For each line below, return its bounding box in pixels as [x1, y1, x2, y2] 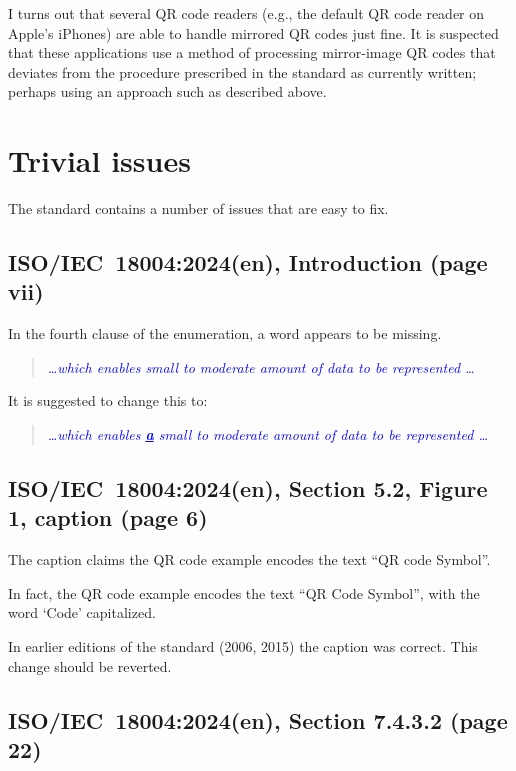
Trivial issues [8, 140, 191, 181]
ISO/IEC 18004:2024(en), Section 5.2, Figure [8, 473, 488, 504]
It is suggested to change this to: [8, 390, 208, 411]
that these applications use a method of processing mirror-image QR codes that [8, 42, 496, 63]
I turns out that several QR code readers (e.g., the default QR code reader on [8, 3, 485, 23]
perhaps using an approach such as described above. [8, 81, 327, 102]
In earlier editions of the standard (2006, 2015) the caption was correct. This [8, 636, 478, 657]
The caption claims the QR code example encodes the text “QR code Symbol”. [8, 549, 491, 570]
